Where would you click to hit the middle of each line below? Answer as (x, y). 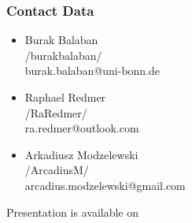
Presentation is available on (72, 212)
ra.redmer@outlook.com (82, 128)
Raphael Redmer (65, 97)
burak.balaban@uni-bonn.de (92, 71)
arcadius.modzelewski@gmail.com (105, 185)
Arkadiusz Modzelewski (81, 154)
